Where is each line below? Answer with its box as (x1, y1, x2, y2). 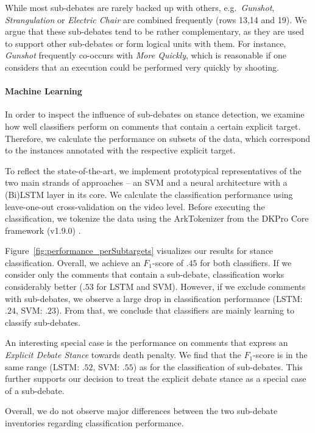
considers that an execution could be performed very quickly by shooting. (5, 60, 279, 73)
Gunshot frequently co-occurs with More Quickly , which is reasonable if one (5, 49, 287, 62)
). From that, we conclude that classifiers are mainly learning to (56, 304, 295, 317)
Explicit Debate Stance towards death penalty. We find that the (5, 348, 241, 361)
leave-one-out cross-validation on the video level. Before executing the (5, 200, 265, 213)
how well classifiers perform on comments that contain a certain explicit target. (5, 119, 301, 132)
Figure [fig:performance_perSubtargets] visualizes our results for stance (5, 244, 274, 257)
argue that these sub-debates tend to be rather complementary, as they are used (5, 25, 304, 38)
